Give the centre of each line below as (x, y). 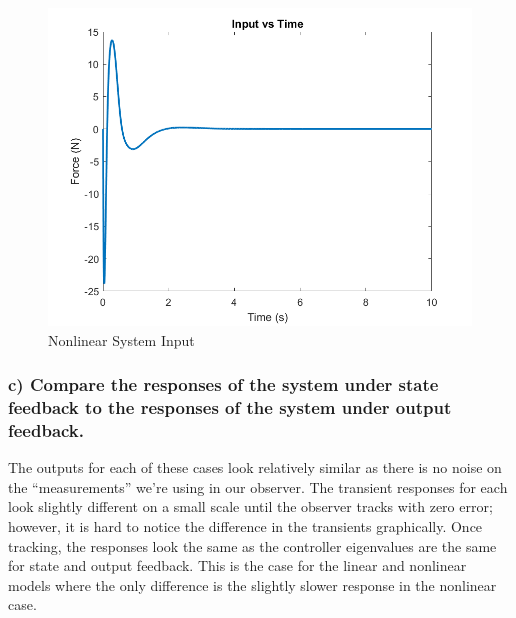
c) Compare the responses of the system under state (223, 384)
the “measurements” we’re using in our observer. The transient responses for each (258, 486)
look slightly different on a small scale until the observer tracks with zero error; (250, 506)
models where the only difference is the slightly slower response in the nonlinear (252, 584)
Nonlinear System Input (121, 339)
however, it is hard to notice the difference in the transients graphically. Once (245, 526)
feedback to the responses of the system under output (230, 407)
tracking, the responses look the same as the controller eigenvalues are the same (252, 545)
